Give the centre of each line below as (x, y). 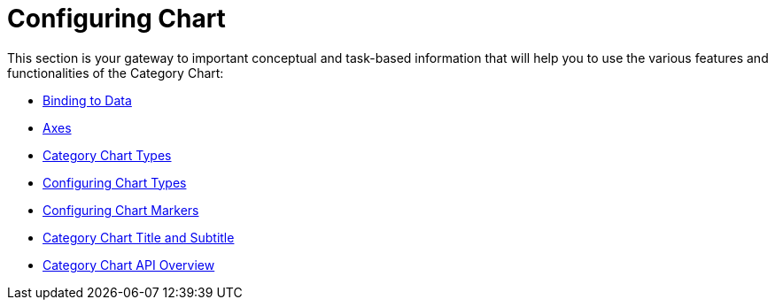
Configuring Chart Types (115, 182)
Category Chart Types (107, 155)
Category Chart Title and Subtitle (139, 237)
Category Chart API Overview (129, 265)
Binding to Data (87, 100)
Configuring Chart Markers (121, 210)
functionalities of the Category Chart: (116, 73)
